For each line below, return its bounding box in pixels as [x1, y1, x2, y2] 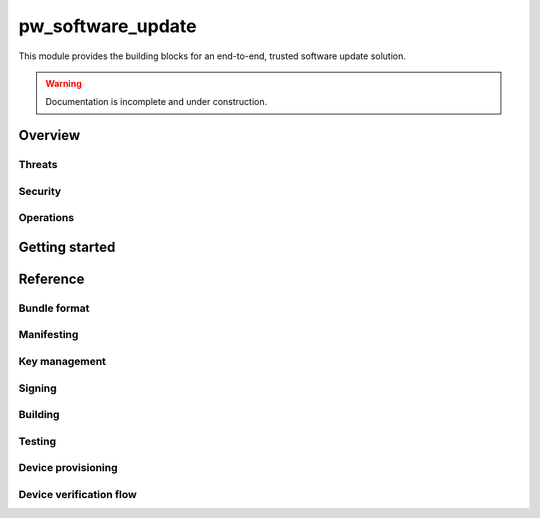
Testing [18, 434, 57, 448]
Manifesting [18, 328, 79, 342]
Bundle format [18, 301, 90, 315]
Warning [45, 77, 82, 89]
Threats [18, 158, 58, 172]
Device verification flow [18, 487, 137, 501]
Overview [18, 127, 81, 144]
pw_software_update [18, 15, 197, 37]
